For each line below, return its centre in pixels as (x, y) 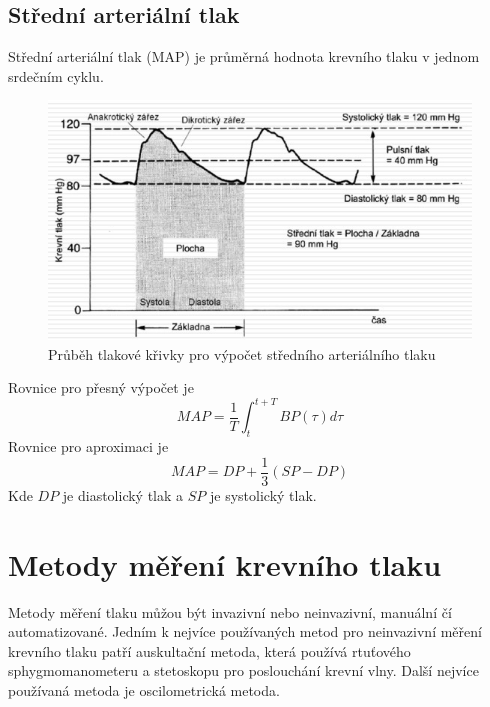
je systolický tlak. (263, 494)
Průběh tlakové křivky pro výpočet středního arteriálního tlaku (242, 353)
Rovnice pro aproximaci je (88, 446)
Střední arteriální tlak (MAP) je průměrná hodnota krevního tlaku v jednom (244, 56)
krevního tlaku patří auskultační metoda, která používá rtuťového (209, 650)
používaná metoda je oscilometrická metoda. (144, 689)
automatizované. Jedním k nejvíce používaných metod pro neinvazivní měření (245, 631)
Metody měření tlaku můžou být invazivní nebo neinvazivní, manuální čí (230, 611)
